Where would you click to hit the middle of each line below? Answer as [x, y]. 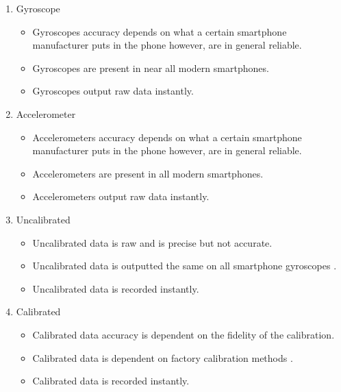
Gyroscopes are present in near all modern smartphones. [151, 68]
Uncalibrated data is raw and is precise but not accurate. [152, 242]
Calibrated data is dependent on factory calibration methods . [163, 357]
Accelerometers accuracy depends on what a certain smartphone [167, 137]
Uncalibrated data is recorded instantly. [116, 288]
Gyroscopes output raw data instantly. [113, 91]
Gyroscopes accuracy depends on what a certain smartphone [160, 31]
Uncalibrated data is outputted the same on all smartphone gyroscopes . [185, 266]
